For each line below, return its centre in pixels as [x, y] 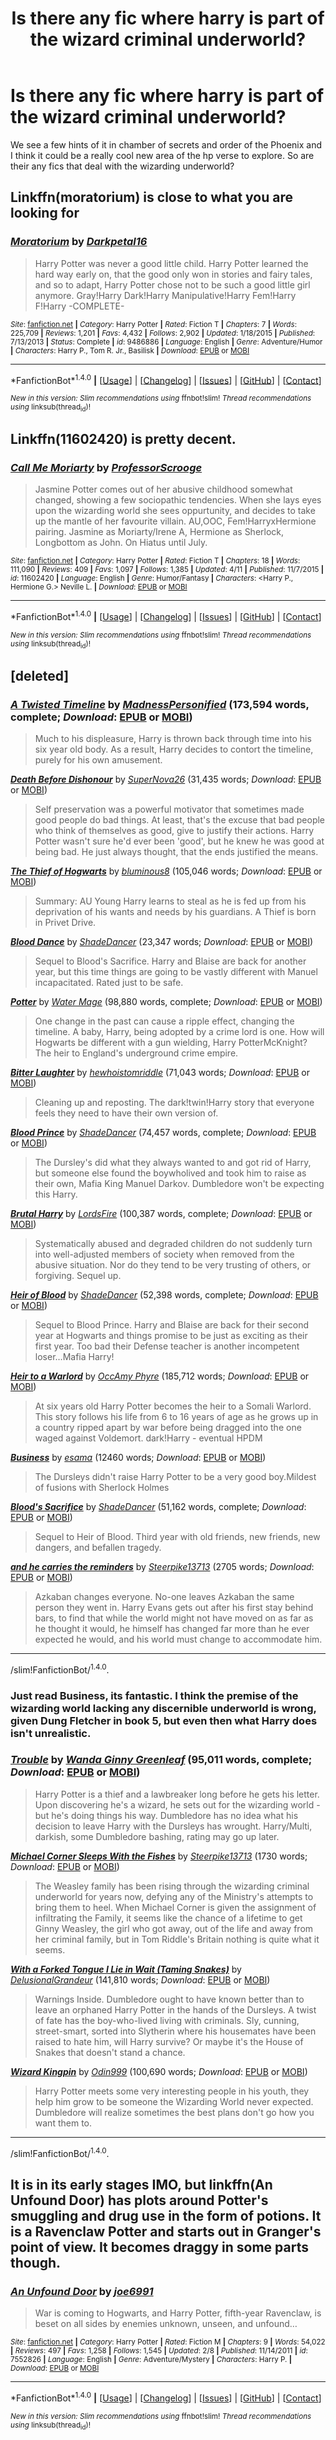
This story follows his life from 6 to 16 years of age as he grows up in [176, 1416]
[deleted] [40, 675]
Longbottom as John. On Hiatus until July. [121, 543]
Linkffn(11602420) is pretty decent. [123, 439]
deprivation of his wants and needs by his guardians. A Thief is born [175, 911]
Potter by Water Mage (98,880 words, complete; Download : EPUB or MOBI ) [166, 1001]
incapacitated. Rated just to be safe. [109, 982]
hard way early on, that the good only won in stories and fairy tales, [173, 274]
